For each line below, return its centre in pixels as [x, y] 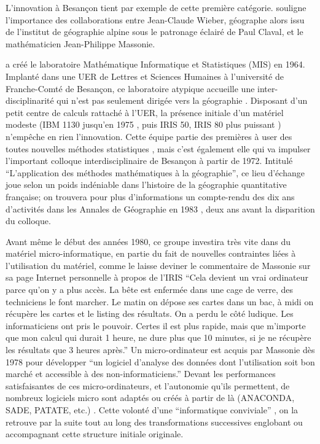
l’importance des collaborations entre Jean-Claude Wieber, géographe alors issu [155, 19]
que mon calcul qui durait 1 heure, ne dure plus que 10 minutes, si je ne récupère [158, 337]
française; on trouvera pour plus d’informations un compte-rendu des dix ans [150, 196]
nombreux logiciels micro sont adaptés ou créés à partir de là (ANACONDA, [150, 398]
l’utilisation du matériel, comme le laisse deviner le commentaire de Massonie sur [158, 265]
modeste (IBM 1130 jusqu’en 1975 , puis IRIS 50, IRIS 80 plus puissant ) [143, 124]
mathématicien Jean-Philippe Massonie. [80, 43]
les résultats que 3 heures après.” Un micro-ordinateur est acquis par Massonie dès [160, 350]
